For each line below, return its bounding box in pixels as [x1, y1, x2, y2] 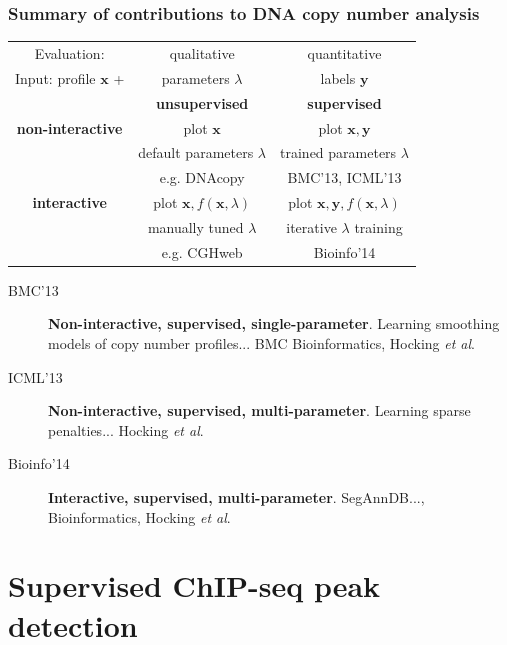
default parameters [138, 142, 254, 163]
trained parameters [280, 142, 397, 163]
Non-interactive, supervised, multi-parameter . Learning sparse [48, 400, 471, 421]
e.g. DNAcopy [159, 167, 245, 188]
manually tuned [147, 216, 244, 237]
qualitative [169, 42, 235, 63]
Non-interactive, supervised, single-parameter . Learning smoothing [48, 313, 500, 334]
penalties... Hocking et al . [48, 419, 204, 440]
